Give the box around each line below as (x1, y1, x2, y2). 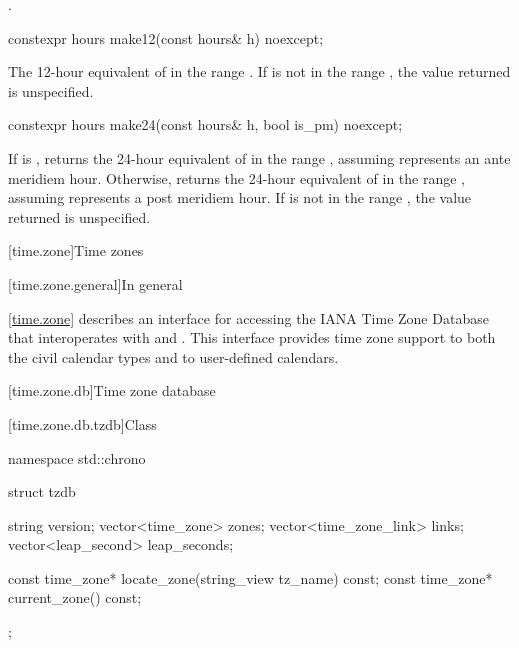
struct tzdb (8, 481, 76, 502)
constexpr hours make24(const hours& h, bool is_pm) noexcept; (8, 114, 403, 135)
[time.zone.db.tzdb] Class (8, 413, 157, 434)
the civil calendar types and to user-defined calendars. (8, 346, 339, 367)
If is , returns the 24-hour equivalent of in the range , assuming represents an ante (8, 147, 511, 168)
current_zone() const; (8, 587, 142, 608)
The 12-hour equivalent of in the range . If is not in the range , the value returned (8, 61, 511, 82)
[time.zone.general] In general (8, 273, 183, 294)
